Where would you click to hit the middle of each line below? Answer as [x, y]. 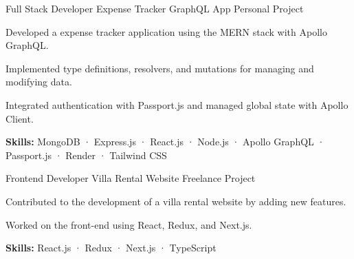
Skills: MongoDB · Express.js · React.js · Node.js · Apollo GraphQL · [165, 142]
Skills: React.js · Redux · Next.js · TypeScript [111, 248]
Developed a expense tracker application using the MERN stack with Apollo [166, 31]
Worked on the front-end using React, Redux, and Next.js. [129, 224]
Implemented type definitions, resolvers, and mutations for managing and [160, 68]
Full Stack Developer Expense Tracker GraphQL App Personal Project [155, 8]
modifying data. [39, 82]
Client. [20, 118]
